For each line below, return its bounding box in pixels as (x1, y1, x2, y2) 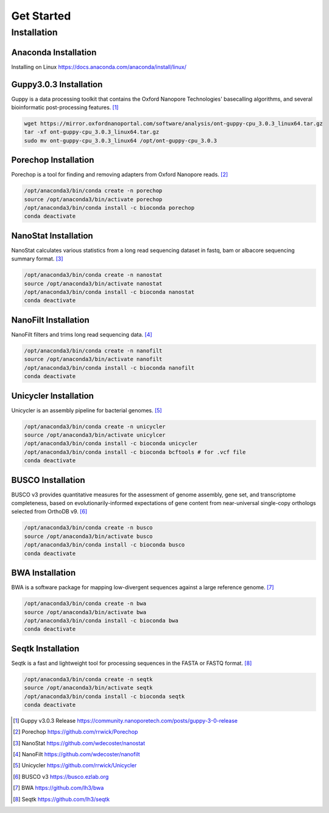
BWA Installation (11, 568, 76, 578)
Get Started (11, 9, 71, 23)
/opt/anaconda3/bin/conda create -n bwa (24, 600, 146, 607)
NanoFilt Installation (11, 315, 90, 325)
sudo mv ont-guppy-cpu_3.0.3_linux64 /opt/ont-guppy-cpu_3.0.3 (24, 137, 218, 144)
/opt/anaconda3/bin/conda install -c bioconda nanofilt (24, 364, 195, 371)
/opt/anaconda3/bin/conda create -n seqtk (24, 676, 153, 682)
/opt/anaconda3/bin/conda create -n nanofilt (24, 347, 163, 354)
